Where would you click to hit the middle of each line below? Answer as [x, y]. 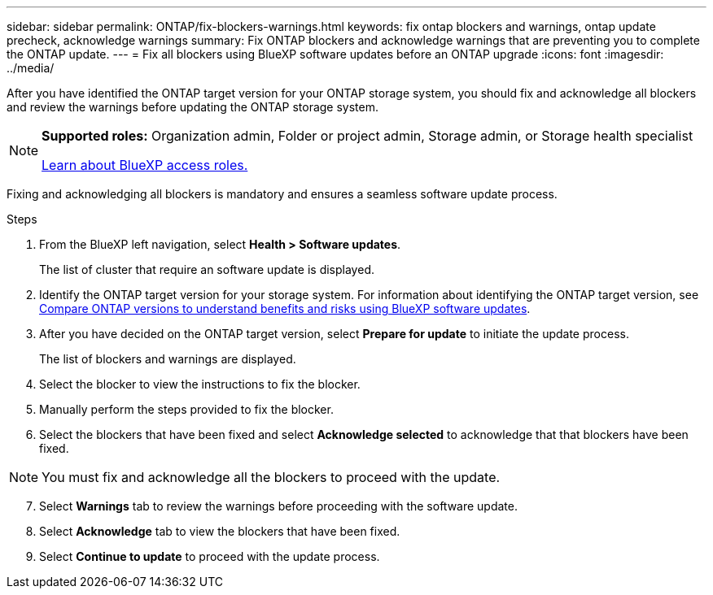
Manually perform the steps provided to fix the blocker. [186, 409]
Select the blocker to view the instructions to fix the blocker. [200, 384]
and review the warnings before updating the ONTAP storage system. [193, 107]
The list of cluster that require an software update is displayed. [207, 269]
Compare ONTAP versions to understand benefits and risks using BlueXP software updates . [285, 308]
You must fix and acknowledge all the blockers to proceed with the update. [271, 477]
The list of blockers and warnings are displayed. [168, 359]
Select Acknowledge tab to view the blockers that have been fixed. [220, 531]
